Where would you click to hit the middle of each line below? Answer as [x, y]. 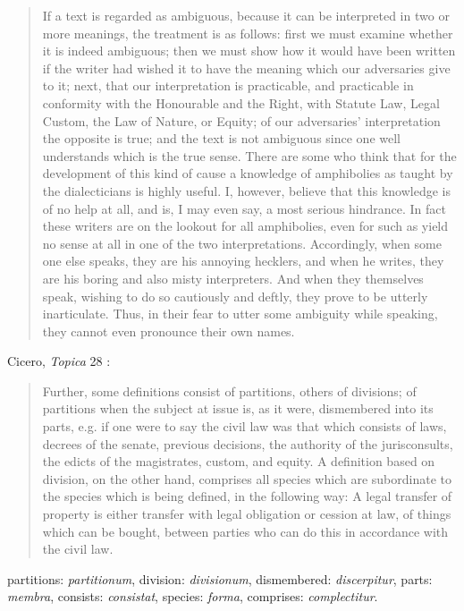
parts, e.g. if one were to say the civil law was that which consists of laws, [245, 426]
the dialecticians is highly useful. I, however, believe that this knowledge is [246, 190]
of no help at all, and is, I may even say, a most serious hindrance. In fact [244, 208]
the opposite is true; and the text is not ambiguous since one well [221, 138]
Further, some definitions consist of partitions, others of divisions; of [229, 390]
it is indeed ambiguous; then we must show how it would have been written [249, 51]
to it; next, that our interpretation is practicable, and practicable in [228, 85]
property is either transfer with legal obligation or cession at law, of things [247, 514]
